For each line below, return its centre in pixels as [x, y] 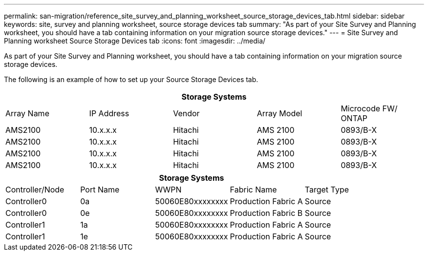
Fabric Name [253, 190]
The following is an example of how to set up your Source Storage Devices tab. [131, 79]
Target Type [327, 190]
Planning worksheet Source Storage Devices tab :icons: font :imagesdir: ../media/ [135, 41]
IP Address [109, 113]
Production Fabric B [266, 213]
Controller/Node [35, 190]
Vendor [186, 113]
